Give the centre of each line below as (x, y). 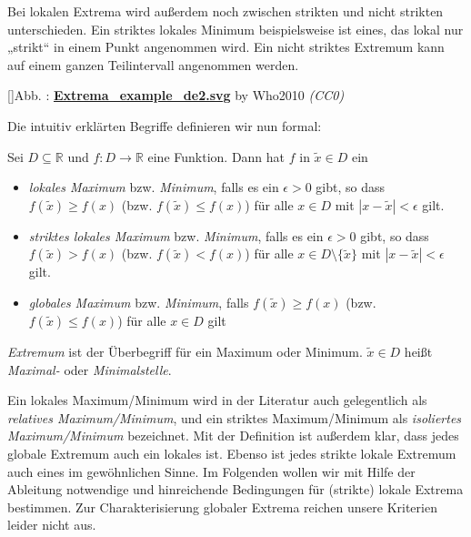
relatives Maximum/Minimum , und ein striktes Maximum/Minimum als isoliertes (235, 417)
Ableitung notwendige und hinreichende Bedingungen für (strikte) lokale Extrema (235, 489)
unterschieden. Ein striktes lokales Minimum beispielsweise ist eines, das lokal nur (235, 29)
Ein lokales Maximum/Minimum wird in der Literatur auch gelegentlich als (217, 400)
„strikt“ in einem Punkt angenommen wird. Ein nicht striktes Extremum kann (226, 47)
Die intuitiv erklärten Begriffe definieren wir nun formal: (165, 125)
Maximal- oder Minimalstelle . (90, 369)
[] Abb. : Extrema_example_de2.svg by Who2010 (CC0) (176, 95)
